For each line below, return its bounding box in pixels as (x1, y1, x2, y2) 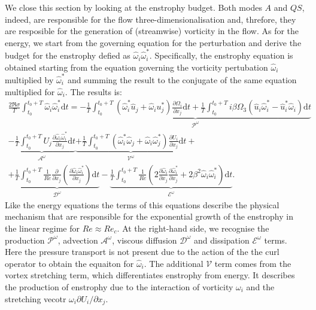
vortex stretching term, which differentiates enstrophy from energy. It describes (5, 269, 295, 281)
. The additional (144, 257, 203, 269)
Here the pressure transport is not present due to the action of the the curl (5, 245, 279, 258)
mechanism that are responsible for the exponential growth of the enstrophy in (5, 210, 293, 223)
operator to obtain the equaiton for (5, 257, 134, 269)
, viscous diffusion (112, 233, 177, 246)
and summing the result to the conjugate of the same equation (68, 74, 297, 86)
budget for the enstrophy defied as (5, 49, 130, 62)
